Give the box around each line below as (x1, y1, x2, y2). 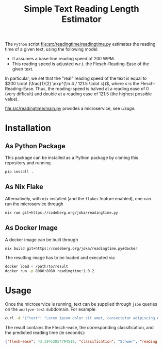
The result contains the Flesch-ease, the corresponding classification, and (5, 325, 154, 330)
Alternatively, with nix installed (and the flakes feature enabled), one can (5, 195, 151, 201)
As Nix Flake (5, 183, 44, 191)
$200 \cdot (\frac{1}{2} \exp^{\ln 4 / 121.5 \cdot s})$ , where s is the (5, 81, 140, 87)
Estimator (61, 14, 102, 25)
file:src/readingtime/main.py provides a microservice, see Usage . (5, 105, 136, 111)
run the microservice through (5, 201, 64, 207)
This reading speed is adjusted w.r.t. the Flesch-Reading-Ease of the (12, 61, 149, 67)
